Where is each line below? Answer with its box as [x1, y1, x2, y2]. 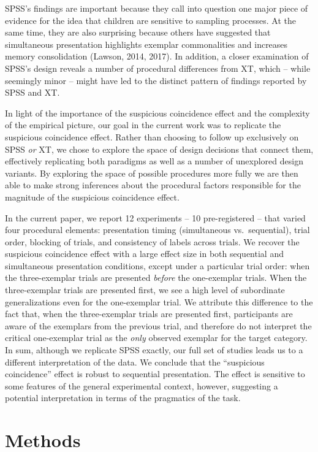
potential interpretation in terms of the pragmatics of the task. [5, 391, 241, 404]
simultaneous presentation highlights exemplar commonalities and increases [5, 37, 288, 50]
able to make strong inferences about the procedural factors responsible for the [5, 178, 301, 191]
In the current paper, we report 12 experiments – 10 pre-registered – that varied [5, 211, 306, 224]
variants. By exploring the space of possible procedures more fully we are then [5, 166, 298, 179]
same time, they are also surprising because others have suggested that [5, 26, 271, 39]
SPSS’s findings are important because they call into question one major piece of [5, 2, 308, 14]
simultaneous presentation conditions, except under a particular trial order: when [5, 259, 310, 272]
